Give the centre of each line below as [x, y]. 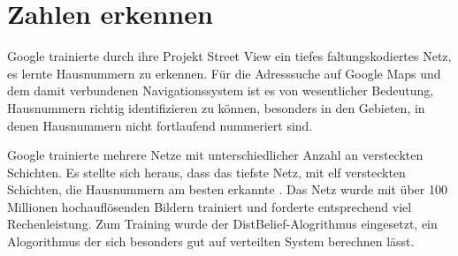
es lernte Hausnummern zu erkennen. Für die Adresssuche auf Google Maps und [224, 73]
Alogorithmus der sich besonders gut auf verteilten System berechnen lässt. [211, 241]
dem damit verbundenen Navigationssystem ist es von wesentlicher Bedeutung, [221, 90]
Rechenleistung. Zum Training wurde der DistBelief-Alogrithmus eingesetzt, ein [222, 224]
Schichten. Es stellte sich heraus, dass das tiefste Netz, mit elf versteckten [206, 172]
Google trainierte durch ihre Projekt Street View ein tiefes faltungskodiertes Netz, [229, 56]
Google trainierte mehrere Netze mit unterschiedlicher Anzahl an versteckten [215, 155]
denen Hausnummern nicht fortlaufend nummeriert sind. [160, 125]
